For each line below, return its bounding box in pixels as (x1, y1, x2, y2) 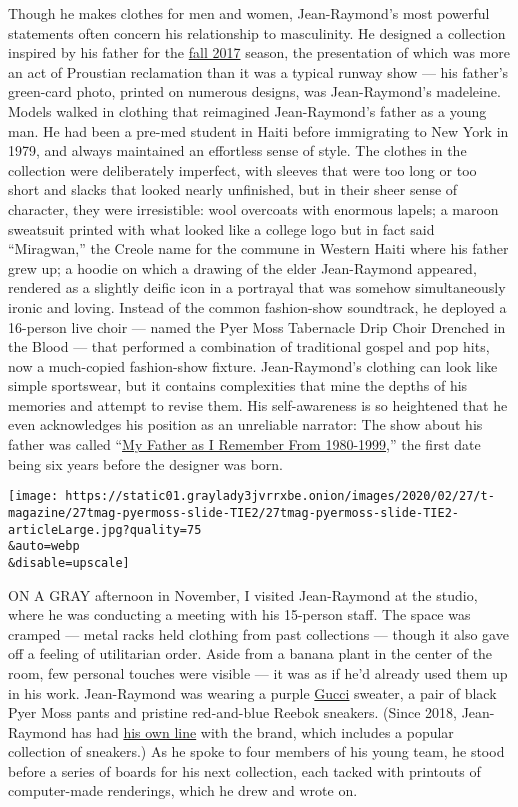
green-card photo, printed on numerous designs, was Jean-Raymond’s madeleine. (8, 81, 501, 102)
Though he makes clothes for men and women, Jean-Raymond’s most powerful (8, 3, 490, 23)
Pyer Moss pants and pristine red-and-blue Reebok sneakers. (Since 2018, (8, 702, 458, 723)
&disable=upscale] (8, 555, 130, 570)
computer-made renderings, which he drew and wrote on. (8, 780, 358, 801)
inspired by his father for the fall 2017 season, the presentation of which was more (8, 42, 510, 63)
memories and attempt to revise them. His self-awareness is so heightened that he (8, 394, 508, 415)
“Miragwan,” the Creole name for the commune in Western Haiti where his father (8, 238, 509, 259)
